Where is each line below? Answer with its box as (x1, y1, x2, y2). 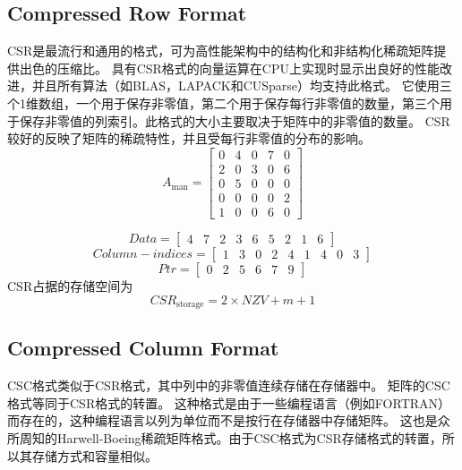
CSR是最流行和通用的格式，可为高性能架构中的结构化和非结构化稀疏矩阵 (7, 41, 434, 60)
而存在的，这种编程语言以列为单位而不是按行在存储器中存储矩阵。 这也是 (7, 411, 438, 430)
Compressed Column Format (7, 334, 279, 362)
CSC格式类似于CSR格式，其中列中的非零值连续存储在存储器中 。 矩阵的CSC (7, 376, 450, 395)
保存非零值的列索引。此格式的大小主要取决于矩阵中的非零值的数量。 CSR (19, 111, 450, 130)
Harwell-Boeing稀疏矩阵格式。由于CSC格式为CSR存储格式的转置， (56, 428, 442, 447)
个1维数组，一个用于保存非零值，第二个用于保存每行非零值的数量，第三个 (7, 93, 440, 112)
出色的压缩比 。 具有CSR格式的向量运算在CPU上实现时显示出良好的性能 (19, 58, 440, 77)
